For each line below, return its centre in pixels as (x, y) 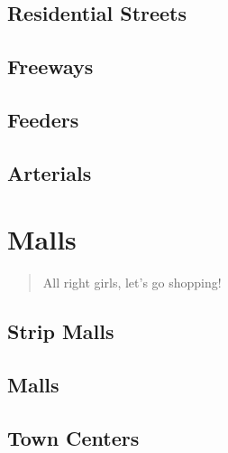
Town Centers (73, 437)
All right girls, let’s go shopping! (132, 283)
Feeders (43, 119)
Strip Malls (61, 331)
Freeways (50, 66)
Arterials (50, 172)
